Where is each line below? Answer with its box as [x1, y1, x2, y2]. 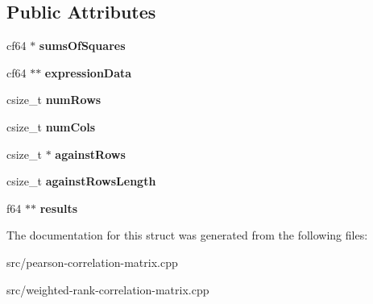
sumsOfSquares [39, 37, 126, 54]
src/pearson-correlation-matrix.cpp [6, 253, 178, 270]
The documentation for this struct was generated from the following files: [6, 227, 368, 244]
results [39, 199, 78, 216]
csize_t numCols [6, 118, 96, 135]
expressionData [44, 64, 132, 81]
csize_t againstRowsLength [6, 173, 156, 189]
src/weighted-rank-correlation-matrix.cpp [6, 281, 209, 298]
